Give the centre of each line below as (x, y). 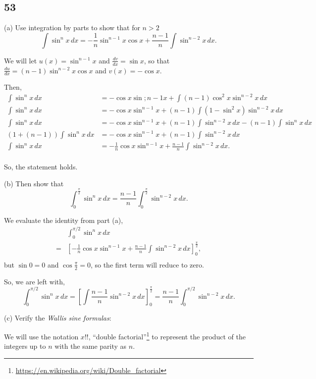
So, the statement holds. (41, 167)
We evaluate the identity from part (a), (64, 220)
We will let (21, 60)
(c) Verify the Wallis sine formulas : (58, 318)
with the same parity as (91, 346)
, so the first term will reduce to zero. (147, 264)
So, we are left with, (34, 281)
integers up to (25, 346)
